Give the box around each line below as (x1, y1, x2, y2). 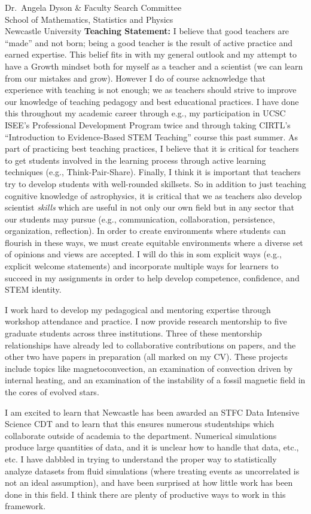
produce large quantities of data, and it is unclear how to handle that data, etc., (5, 441, 299, 453)
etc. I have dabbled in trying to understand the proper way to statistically (5, 452, 277, 465)
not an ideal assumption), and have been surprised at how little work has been (5, 476, 293, 489)
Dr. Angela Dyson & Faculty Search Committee (5, 1, 182, 13)
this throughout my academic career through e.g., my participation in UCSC (5, 107, 286, 119)
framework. (5, 500, 46, 512)
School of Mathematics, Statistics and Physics (5, 13, 173, 25)
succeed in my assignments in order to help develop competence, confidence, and (5, 271, 300, 284)
